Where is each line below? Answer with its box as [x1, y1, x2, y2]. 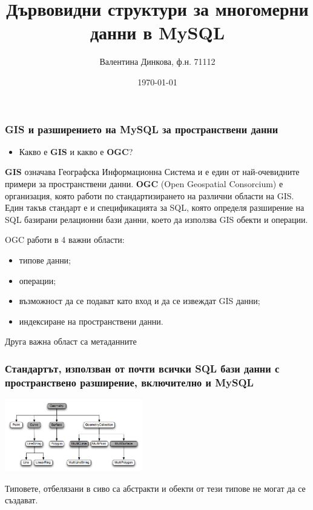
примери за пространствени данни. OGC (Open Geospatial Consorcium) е [5, 177, 283, 190]
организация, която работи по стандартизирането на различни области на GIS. [5, 189, 294, 202]
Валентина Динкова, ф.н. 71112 [99, 55, 216, 68]
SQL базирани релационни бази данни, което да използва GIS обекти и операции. [5, 213, 308, 225]
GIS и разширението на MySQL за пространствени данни [5, 121, 278, 136]
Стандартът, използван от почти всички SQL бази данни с [5, 360, 280, 376]
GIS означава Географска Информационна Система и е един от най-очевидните [5, 165, 300, 178]
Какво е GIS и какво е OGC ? [19, 145, 133, 157]
